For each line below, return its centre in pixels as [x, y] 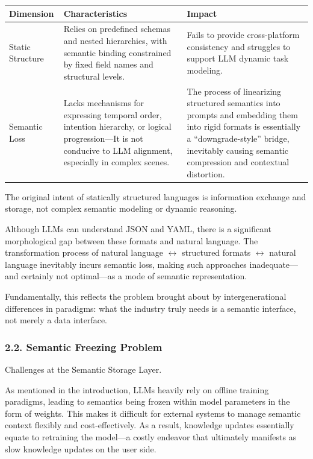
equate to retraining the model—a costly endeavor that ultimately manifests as [151, 436]
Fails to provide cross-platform [243, 35]
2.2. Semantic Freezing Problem [84, 347]
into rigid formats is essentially [244, 126]
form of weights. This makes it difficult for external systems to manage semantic [153, 413]
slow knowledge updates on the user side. [81, 448]
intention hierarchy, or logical [117, 126]
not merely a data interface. [56, 320]
